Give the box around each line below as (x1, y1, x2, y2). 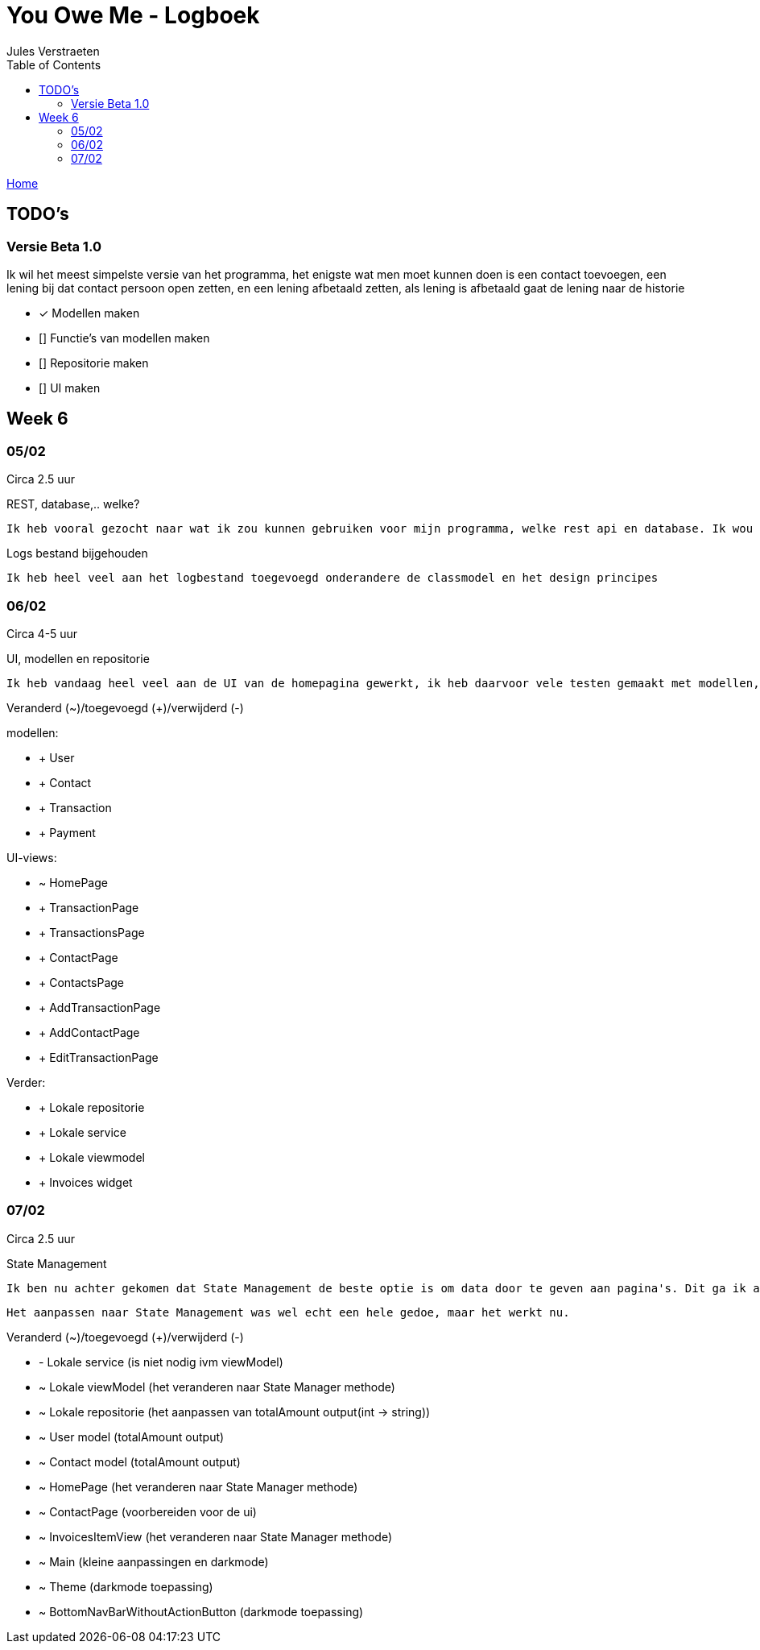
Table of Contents (6, 57, 101, 72)
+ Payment (39, 825, 96, 840)
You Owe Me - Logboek (6, 2, 260, 29)
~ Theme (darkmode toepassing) (39, 1579, 213, 1594)
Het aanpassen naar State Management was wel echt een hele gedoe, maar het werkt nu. (6, 1305, 570, 1319)
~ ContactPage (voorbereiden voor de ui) (39, 1504, 257, 1519)
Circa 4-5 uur (6, 626, 78, 641)
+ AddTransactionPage (39, 1000, 161, 1014)
